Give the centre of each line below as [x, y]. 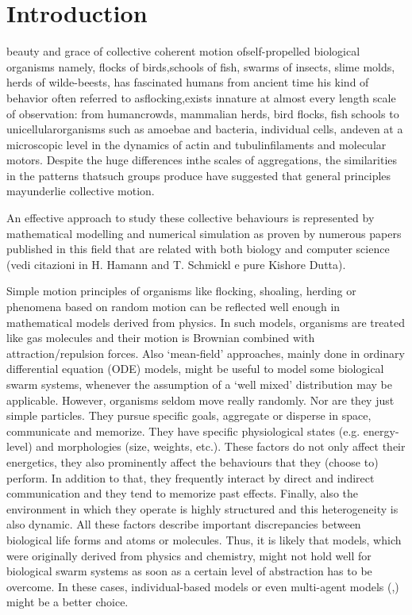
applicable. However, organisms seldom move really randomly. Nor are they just [200, 400]
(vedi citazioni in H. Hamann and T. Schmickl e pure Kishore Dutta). [176, 264]
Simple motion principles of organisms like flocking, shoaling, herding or [181, 291]
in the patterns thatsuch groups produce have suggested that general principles [199, 175]
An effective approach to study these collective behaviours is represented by [191, 218]
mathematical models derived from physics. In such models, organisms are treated [206, 322]
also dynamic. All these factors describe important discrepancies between [184, 524]
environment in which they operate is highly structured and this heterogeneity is [202, 508]
